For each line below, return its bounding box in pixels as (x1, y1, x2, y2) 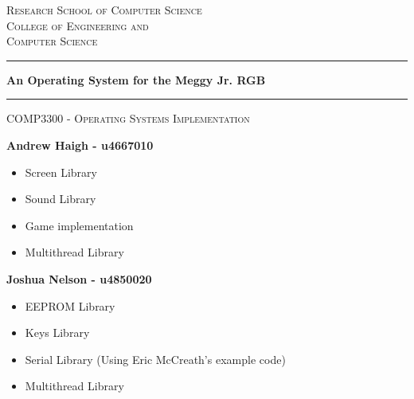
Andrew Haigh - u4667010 (6, 136, 154, 153)
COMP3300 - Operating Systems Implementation (6, 110, 250, 127)
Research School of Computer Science (6, 2, 202, 18)
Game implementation (25, 217, 134, 233)
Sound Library (25, 190, 96, 207)
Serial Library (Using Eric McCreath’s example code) (25, 350, 286, 367)
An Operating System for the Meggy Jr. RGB (6, 71, 266, 88)
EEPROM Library (25, 297, 115, 314)
